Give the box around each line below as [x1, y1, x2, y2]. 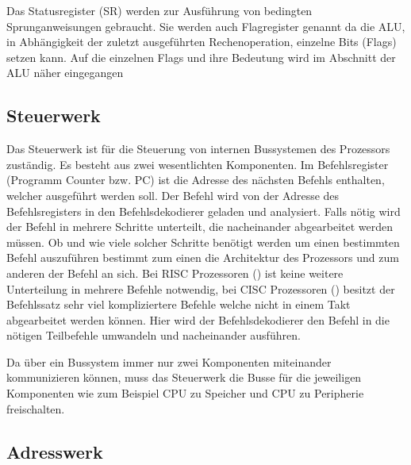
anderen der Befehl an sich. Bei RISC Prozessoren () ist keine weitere [6, 264, 344, 281]
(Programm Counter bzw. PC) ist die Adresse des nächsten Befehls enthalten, [6, 171, 385, 188]
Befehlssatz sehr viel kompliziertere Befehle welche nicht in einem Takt [6, 296, 351, 313]
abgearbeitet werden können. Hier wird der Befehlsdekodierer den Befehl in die [6, 311, 390, 328]
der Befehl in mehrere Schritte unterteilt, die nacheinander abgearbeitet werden [6, 218, 394, 235]
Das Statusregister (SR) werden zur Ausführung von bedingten [6, 2, 313, 18]
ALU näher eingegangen [6, 64, 124, 81]
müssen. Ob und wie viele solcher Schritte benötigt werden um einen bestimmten [6, 233, 400, 250]
